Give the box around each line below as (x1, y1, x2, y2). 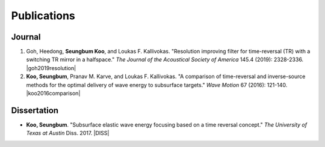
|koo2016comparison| (26, 90, 81, 97)
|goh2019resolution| (26, 64, 76, 71)
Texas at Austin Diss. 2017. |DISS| (26, 130, 110, 137)
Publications (11, 9, 75, 22)
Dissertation (11, 105, 59, 115)
